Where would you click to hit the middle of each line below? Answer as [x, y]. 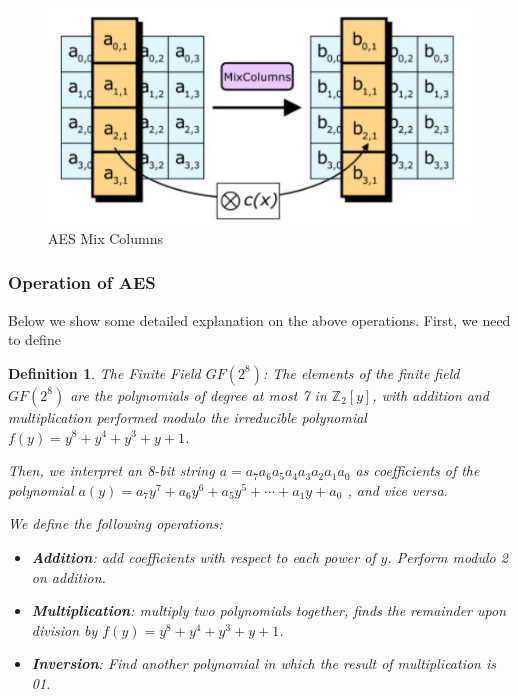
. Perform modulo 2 [447, 556]
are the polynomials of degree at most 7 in [198, 394]
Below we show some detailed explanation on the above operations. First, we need [259, 319]
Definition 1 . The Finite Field [104, 372]
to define [34, 339]
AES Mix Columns [106, 237]
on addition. [68, 576]
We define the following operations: [115, 523]
